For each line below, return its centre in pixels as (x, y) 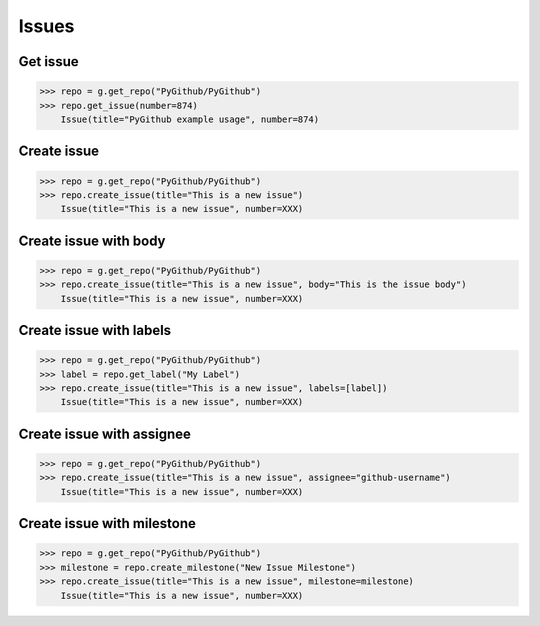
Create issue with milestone (107, 523)
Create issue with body (92, 240)
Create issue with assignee (105, 433)
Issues (46, 26)
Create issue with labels (95, 330)
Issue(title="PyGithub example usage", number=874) (190, 119)
